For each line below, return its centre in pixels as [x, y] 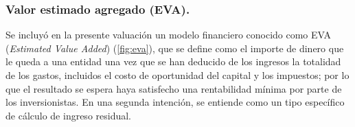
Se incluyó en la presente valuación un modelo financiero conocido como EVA [169, 35]
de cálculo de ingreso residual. [69, 115]
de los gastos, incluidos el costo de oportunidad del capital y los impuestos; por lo [177, 75]
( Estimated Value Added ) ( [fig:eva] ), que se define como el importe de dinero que [175, 48]
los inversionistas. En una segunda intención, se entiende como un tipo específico [175, 102]
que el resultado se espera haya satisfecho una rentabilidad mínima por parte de [174, 88]
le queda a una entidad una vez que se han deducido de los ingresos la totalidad [173, 61]
